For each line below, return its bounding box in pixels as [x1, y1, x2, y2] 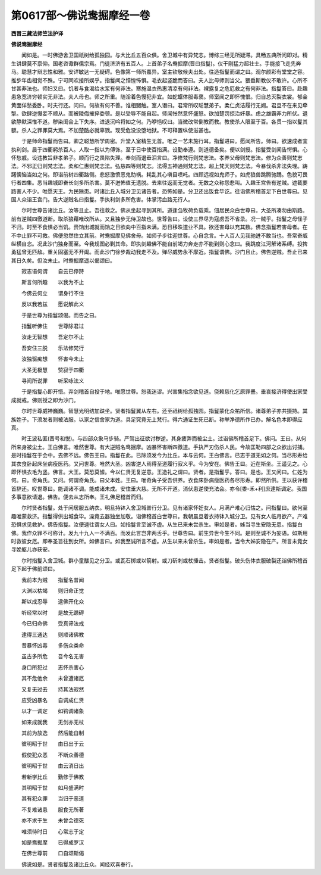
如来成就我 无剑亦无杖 [21, 718, 84, 725]
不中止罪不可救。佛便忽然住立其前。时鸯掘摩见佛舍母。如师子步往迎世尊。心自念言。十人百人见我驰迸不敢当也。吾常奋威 [11, 232, 308, 239]
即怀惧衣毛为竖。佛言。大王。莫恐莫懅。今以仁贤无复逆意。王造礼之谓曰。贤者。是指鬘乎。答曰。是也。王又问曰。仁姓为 [11, 468, 308, 475]
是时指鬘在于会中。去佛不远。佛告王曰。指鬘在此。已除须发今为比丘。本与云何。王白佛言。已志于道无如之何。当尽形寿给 [11, 451, 308, 459]
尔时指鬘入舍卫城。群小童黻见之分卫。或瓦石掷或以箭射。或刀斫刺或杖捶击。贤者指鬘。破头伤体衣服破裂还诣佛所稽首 [21, 557, 308, 564]
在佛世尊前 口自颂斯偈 [21, 849, 84, 857]
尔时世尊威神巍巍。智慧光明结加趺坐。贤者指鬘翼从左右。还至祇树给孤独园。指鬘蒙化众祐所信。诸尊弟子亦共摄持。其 [21, 407, 308, 415]
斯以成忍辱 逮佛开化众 [21, 598, 84, 605]
